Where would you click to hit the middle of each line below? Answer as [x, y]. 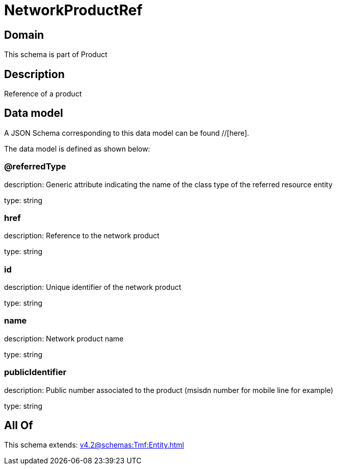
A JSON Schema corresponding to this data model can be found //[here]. [127, 133]
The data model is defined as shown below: [77, 149]
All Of [19, 426]
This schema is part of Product [56, 55]
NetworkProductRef [73, 10]
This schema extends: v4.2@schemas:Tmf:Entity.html [94, 445]
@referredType [35, 167]
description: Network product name [64, 338]
